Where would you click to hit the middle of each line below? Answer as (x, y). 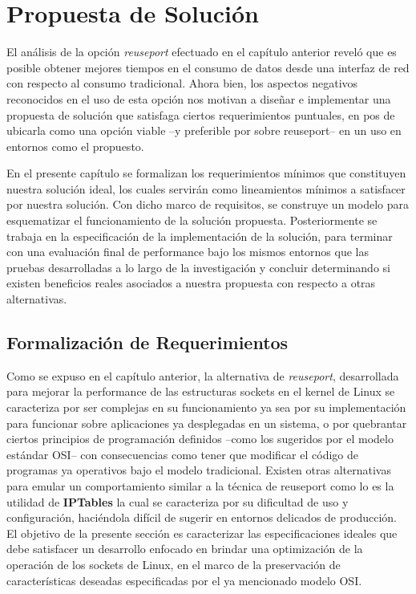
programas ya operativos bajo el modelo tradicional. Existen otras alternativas (199, 470)
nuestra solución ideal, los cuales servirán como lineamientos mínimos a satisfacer (206, 188)
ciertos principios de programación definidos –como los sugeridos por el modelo (200, 439)
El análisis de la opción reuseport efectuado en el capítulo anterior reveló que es (202, 52)
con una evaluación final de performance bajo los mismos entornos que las (188, 252)
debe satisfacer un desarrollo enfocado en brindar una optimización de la (185, 549)
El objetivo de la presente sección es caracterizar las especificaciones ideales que (202, 533)
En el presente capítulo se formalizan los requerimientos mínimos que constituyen (206, 173)
